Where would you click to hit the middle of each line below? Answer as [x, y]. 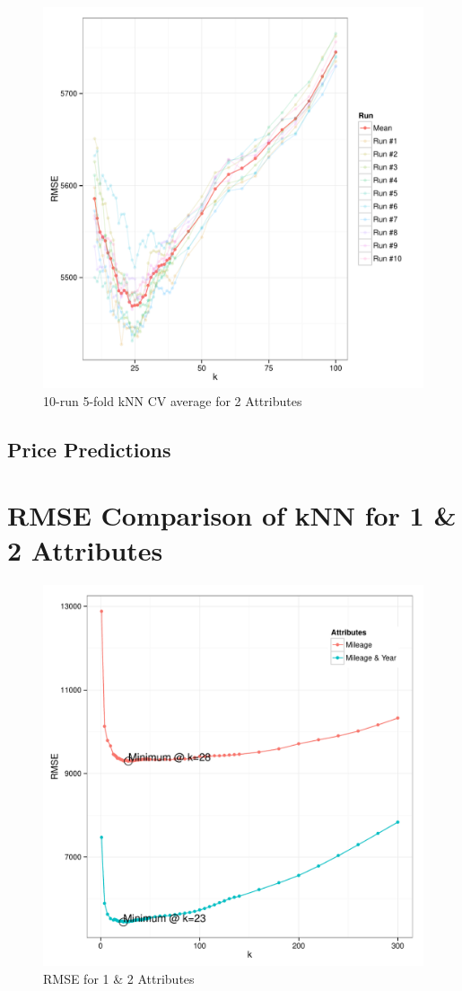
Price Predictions [89, 449]
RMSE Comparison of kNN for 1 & [232, 515]
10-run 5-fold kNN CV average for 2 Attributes [173, 400]
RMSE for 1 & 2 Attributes [119, 978]
